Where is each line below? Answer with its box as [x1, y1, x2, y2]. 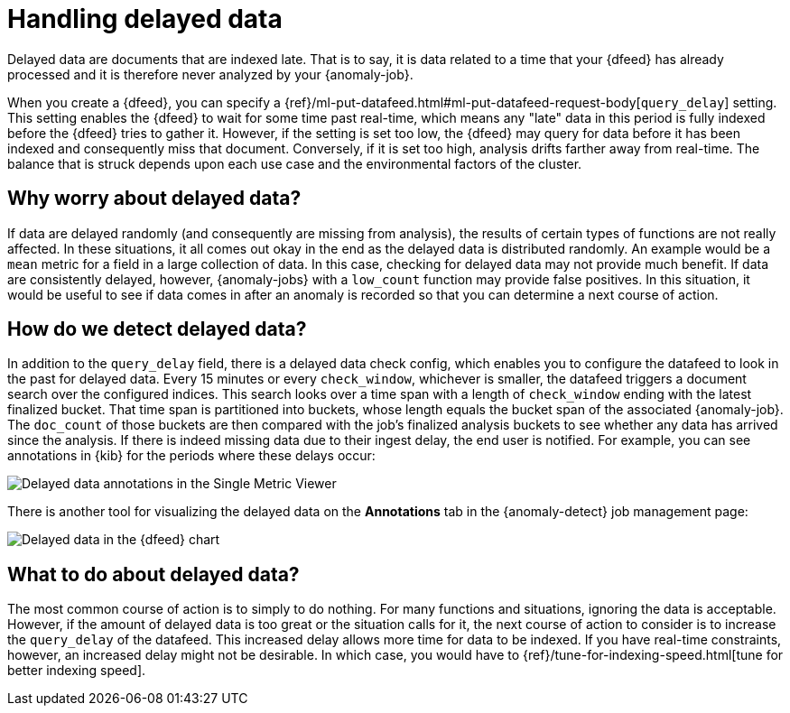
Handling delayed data [7, 4, 283, 34]
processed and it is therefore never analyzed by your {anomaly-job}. [7, 66, 414, 82]
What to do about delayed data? [7, 562, 300, 586]
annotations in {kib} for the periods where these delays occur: [7, 448, 376, 464]
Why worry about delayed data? [7, 187, 302, 210]
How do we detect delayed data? [7, 318, 307, 341]
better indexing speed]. [7, 662, 146, 679]
